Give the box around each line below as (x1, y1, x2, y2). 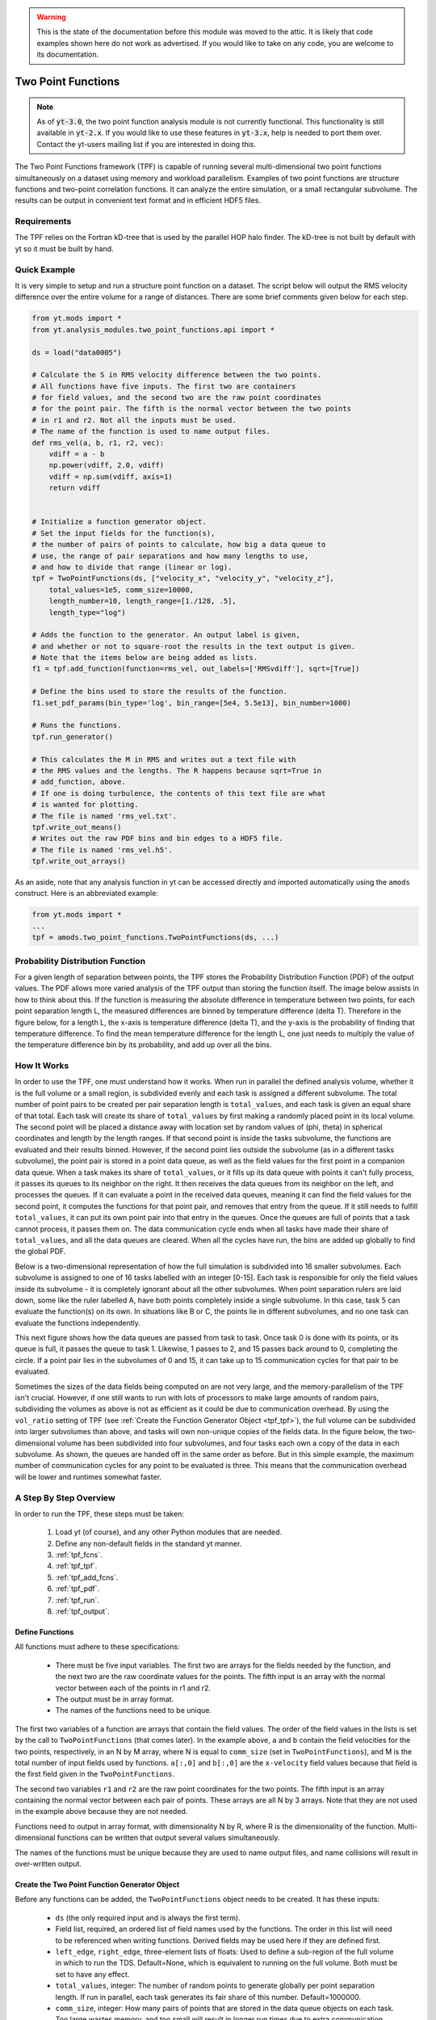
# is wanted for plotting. (31, 800, 139, 810)
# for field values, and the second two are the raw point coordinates (31, 393, 322, 402)
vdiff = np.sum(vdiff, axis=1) (48, 472, 173, 481)
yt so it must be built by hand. (15, 243, 114, 254)
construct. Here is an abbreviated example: (15, 889, 159, 898)
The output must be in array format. (55, 1694, 174, 1704)
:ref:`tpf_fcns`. (55, 1550, 103, 1559)
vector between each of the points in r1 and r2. (55, 1683, 212, 1693)
